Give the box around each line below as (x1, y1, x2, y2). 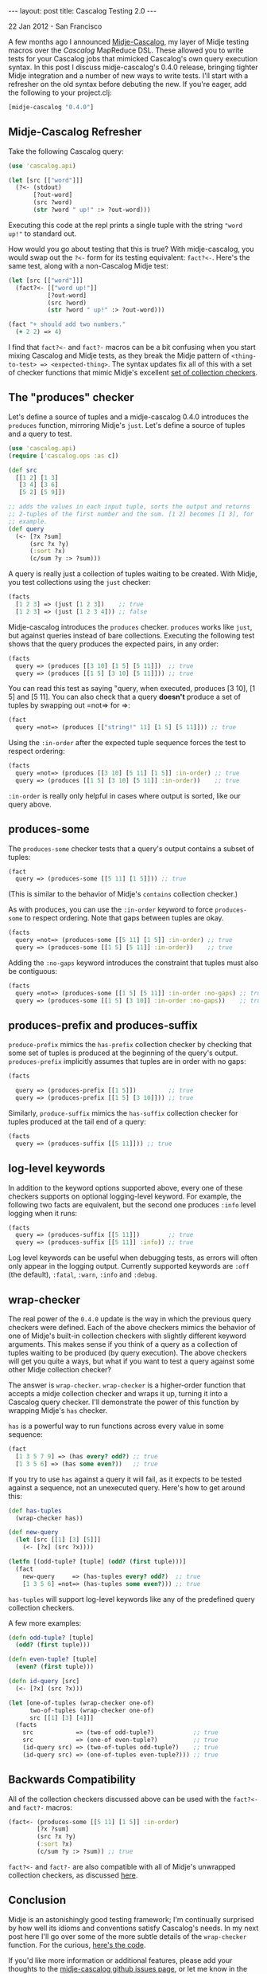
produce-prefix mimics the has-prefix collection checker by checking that (8, 1040, 253, 1050)
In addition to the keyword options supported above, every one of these (8, 1183, 243, 1192)
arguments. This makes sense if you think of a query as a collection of (8, 1340, 238, 1348)
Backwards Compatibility (8, 1773, 137, 1787)
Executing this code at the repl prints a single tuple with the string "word (8, 220, 243, 230)
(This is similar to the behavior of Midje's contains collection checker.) (8, 889, 238, 899)
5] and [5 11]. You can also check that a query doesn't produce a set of (8, 692, 241, 702)
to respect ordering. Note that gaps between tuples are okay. (24, 913, 224, 923)
